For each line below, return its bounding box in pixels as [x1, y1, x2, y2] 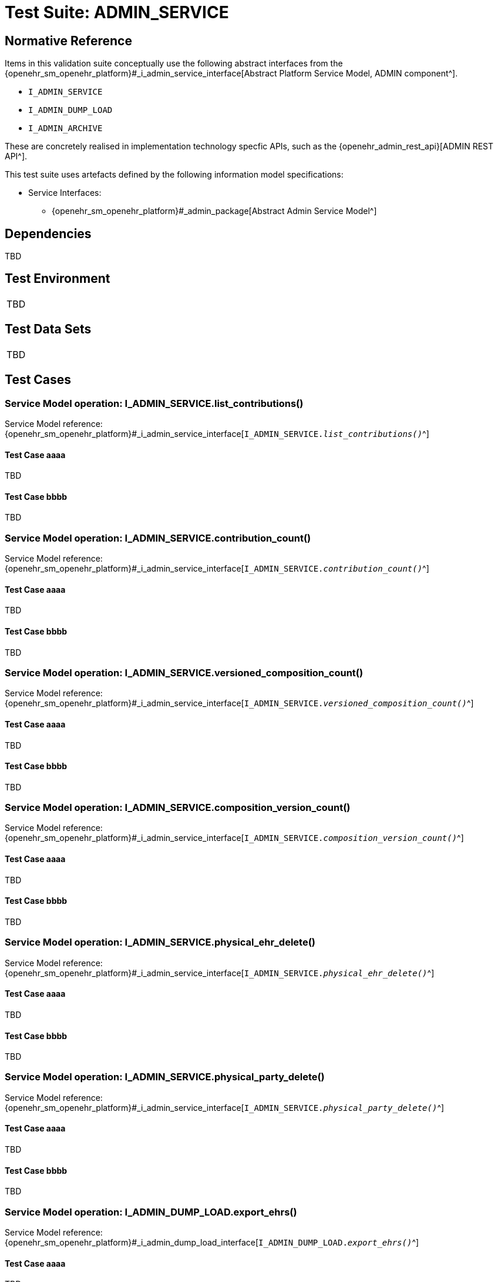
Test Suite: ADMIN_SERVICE [5, 2, 229, 22]
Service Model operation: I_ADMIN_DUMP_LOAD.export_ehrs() [5, 1206, 297, 1218]
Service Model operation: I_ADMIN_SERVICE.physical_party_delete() [5, 1071, 325, 1083]
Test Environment [5, 271, 110, 286]
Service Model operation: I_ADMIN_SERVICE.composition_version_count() [5, 802, 351, 814]
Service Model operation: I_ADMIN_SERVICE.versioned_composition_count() [5, 666, 364, 679]
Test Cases [5, 372, 72, 388]
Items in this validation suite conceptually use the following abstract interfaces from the [5, 58, 343, 69]
